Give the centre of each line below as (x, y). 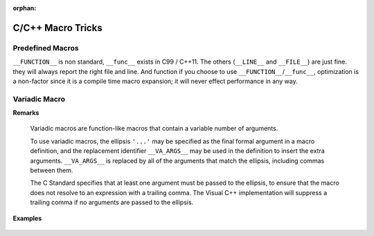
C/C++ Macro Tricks (58, 28)
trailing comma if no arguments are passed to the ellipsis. (112, 202)
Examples (27, 218)
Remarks (26, 113)
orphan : (25, 8)
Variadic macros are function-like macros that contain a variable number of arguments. (154, 129)
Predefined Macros (46, 48)
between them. (52, 170)
